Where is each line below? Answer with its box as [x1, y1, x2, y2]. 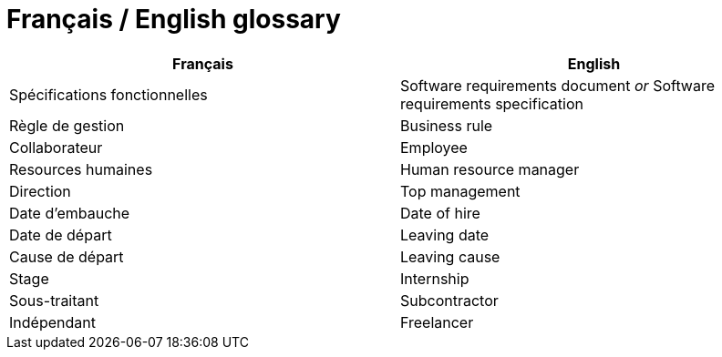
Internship [400, 269, 469, 288]
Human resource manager [400, 159, 580, 178]
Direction [9, 181, 71, 200]
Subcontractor [400, 291, 499, 310]
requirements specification [400, 94, 583, 113]
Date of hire [400, 203, 480, 222]
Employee [400, 138, 468, 157]
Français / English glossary [6, 4, 341, 35]
